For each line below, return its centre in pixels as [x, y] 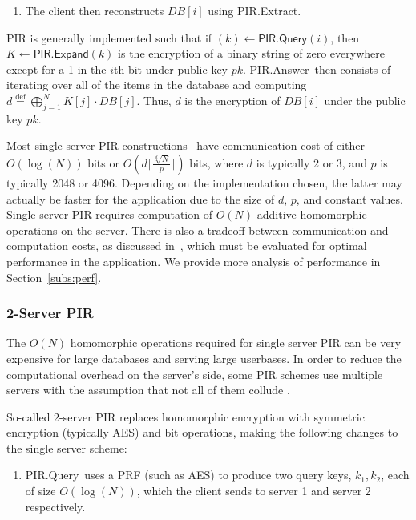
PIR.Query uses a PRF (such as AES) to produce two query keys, [188, 475]
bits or [103, 162]
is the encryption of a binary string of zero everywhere [251, 53]
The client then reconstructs [95, 10]
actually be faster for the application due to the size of [141, 198]
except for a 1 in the [57, 69]
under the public [365, 100]
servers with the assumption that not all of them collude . [148, 390]
